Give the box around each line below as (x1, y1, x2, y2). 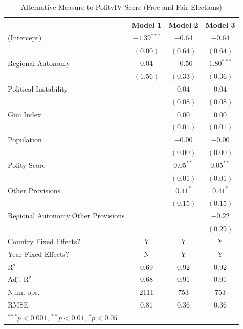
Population (8, 134, 42, 145)
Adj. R (8, 274, 29, 284)
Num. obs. (8, 287, 40, 297)
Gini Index (8, 108, 41, 119)
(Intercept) (8, 32, 42, 43)
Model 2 (168, 19, 198, 30)
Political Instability (8, 83, 68, 94)
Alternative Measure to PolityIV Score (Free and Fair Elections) (20, 2, 223, 12)
